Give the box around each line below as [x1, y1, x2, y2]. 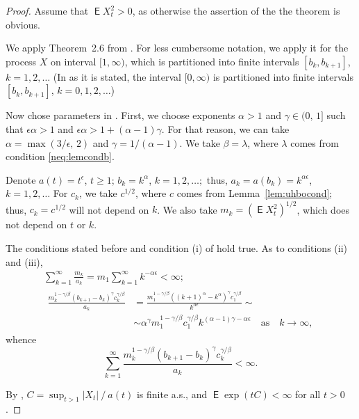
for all [295, 386, 321, 401]
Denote [6, 172, 36, 187]
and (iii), [6, 254, 43, 269]
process [6, 54, 37, 68]
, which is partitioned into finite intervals [124, 54, 299, 68]
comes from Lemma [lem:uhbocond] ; [176, 186, 333, 200]
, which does [297, 202, 350, 216]
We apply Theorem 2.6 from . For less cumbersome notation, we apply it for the [6, 40, 349, 55]
